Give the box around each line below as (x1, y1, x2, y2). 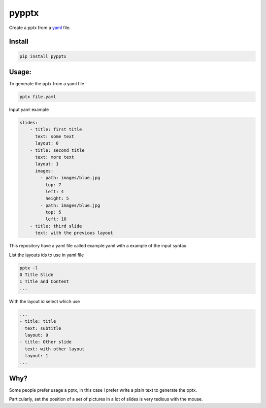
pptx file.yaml (19, 94, 56, 100)
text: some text (35, 134, 74, 139)
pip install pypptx (19, 53, 66, 59)
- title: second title (30, 147, 85, 153)
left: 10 (45, 216, 66, 222)
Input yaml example (9, 106, 49, 113)
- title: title (19, 318, 56, 324)
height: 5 (45, 196, 69, 202)
